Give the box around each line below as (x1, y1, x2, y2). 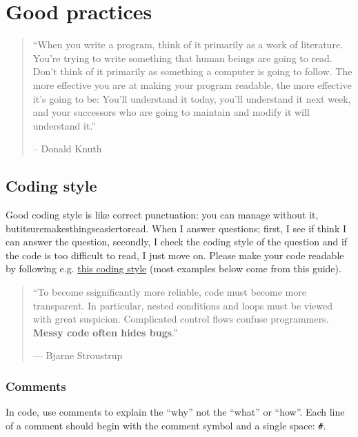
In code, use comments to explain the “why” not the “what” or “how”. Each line (6, 405, 345, 419)
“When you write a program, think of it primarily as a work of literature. (32, 37, 343, 52)
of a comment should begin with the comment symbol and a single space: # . (6, 418, 326, 432)
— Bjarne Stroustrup (32, 348, 123, 363)
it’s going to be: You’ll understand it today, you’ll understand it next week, (32, 91, 351, 105)
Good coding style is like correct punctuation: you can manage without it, (6, 207, 319, 222)
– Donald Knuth (32, 141, 102, 156)
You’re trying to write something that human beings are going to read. (32, 50, 332, 65)
